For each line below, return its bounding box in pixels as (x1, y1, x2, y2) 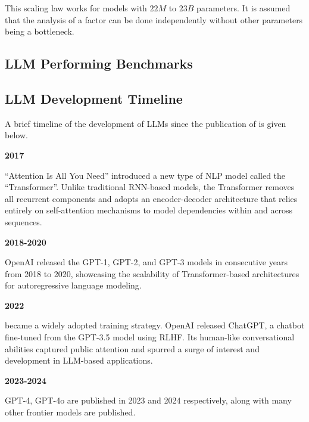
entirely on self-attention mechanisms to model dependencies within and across (5, 204, 293, 216)
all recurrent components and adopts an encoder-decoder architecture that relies (5, 192, 298, 204)
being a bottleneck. (5, 25, 74, 38)
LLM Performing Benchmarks (5, 54, 193, 73)
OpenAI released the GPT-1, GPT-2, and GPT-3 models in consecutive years (5, 256, 288, 268)
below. (5, 129, 28, 141)
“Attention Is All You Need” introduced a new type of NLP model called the (5, 169, 286, 181)
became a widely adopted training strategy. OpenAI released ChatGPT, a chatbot (5, 319, 305, 331)
